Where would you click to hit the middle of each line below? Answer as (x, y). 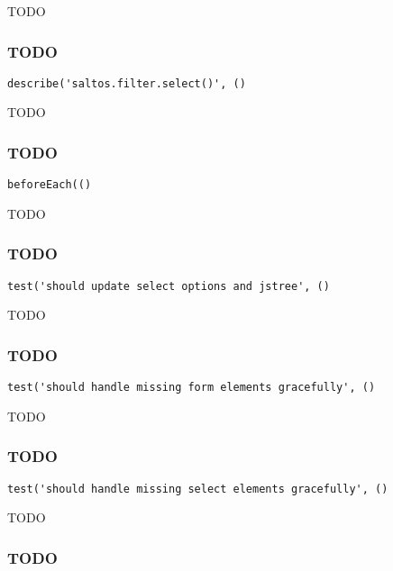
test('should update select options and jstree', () (169, 286)
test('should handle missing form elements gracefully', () (192, 388)
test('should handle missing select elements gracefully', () (198, 489)
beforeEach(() (50, 185)
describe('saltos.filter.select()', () (127, 83)
